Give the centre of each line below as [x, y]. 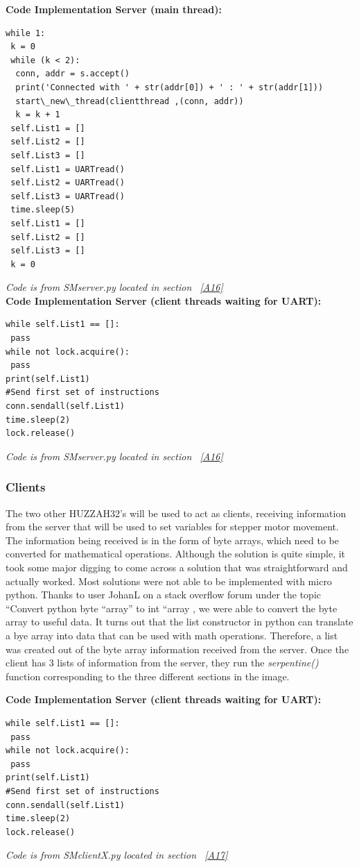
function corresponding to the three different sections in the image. [148, 676]
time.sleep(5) [43, 210]
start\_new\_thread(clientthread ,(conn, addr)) [130, 101]
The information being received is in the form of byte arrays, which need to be [173, 540]
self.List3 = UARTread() [68, 196]
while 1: [26, 33]
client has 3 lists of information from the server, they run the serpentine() [162, 663]
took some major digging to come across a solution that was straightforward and [177, 567]
